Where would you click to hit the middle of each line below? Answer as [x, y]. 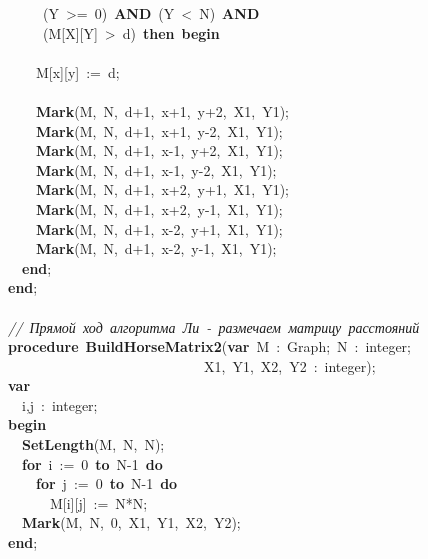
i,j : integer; [59, 404]
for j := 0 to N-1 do [107, 483]
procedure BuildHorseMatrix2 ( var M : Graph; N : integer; [209, 346]
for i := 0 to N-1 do [92, 463]
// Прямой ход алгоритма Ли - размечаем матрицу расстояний [214, 326]
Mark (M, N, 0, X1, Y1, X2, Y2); [131, 522]
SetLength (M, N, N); [93, 444]
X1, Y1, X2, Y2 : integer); [289, 365]
